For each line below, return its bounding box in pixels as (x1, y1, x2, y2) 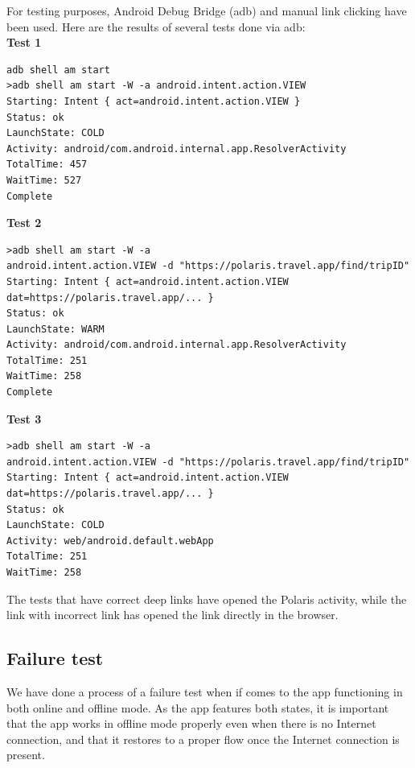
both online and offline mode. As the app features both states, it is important (6, 699, 389, 716)
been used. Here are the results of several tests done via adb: (6, 18, 306, 35)
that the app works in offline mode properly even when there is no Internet (6, 715, 376, 732)
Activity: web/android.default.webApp (6, 535, 214, 547)
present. (6, 746, 45, 763)
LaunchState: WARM (6, 323, 105, 335)
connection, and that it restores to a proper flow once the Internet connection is (6, 730, 400, 747)
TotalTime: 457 (6, 159, 88, 171)
